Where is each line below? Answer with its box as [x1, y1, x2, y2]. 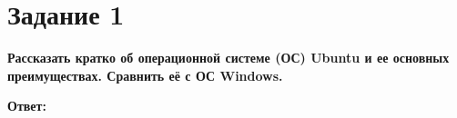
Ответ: [7, 96, 46, 115]
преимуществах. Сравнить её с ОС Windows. [7, 65, 283, 84]
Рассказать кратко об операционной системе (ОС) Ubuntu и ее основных [7, 48, 450, 67]
